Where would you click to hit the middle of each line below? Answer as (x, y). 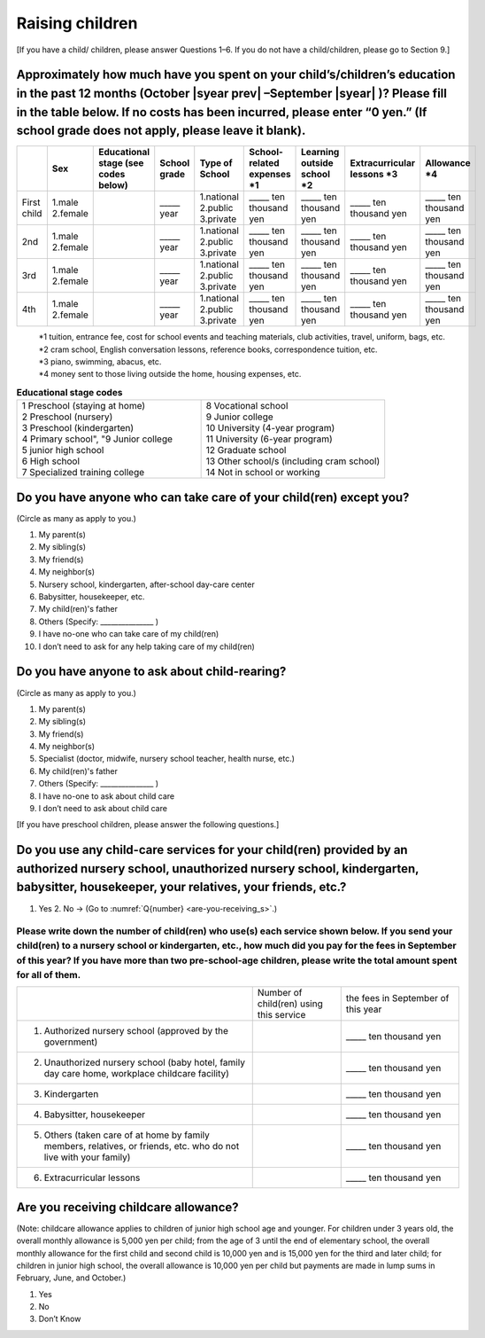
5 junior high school (63, 450)
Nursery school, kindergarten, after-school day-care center (147, 584)
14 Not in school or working (263, 473)
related (264, 163)
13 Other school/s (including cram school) (293, 461)
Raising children (77, 23)
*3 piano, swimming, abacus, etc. (100, 362)
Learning (320, 153)
